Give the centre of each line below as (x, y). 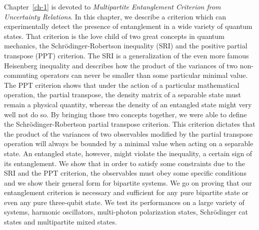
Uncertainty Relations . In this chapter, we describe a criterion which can (115, 16)
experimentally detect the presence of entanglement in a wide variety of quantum (128, 26)
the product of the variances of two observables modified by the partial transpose (128, 133)
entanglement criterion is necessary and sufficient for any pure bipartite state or (126, 192)
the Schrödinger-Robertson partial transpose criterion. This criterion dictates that (130, 124)
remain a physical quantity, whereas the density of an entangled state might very (128, 104)
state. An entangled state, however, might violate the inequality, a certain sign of (128, 153)
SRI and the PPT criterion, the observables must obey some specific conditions (125, 173)
